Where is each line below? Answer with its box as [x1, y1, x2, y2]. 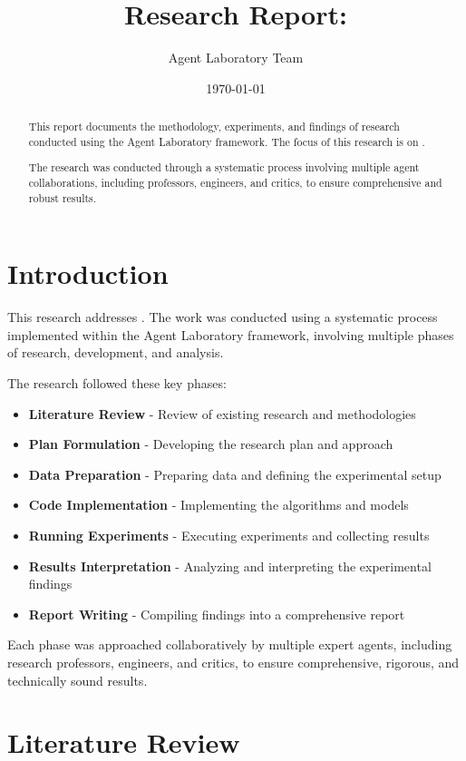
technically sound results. [7, 670, 148, 689]
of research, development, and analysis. [7, 343, 224, 362]
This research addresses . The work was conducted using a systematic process [7, 307, 438, 327]
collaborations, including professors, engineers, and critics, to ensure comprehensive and [28, 174, 442, 190]
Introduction [7, 255, 169, 292]
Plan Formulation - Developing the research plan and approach [28, 434, 393, 454]
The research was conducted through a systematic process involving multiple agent [28, 160, 420, 175]
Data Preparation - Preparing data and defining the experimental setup [28, 464, 442, 483]
